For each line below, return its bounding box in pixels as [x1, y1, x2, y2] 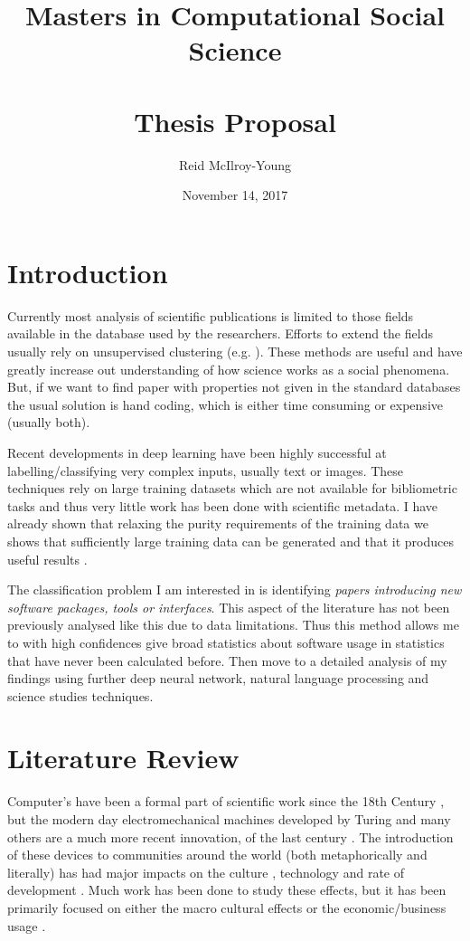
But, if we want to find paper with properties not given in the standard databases [7, 377, 461, 396]
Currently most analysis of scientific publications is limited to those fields [7, 306, 414, 325]
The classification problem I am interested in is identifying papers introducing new [7, 580, 462, 599]
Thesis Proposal [134, 102, 336, 139]
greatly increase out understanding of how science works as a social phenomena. [7, 359, 450, 378]
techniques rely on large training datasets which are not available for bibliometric [7, 479, 457, 498]
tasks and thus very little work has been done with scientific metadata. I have [7, 496, 438, 515]
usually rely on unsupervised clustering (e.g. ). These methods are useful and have [7, 342, 463, 360]
